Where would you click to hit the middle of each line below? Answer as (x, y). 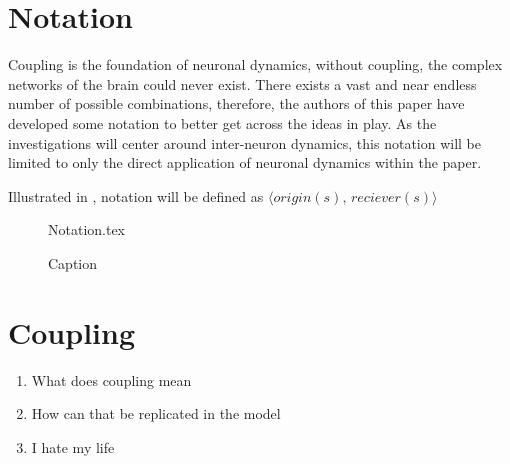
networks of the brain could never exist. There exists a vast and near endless (242, 83)
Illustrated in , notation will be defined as (136, 195)
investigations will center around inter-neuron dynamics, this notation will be (245, 142)
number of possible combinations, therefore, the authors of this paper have (236, 103)
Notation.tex (87, 229)
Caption (73, 262)
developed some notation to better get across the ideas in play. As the (222, 122)
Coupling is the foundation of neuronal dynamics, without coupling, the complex (255, 64)
